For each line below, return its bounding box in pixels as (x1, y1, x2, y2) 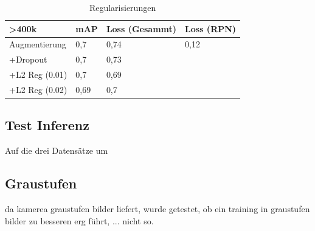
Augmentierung (9, 38, 66, 50)
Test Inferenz (5, 115, 89, 134)
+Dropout (9, 53, 47, 66)
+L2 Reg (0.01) (9, 68, 67, 81)
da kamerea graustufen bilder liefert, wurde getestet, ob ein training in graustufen (5, 202, 310, 215)
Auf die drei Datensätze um (5, 144, 108, 157)
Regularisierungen (89, 1, 156, 13)
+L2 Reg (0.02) (9, 83, 67, 95)
